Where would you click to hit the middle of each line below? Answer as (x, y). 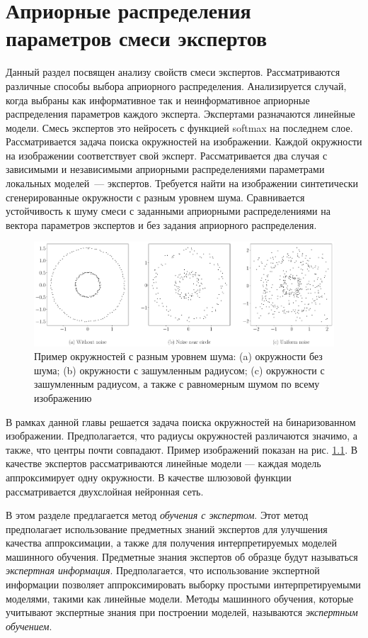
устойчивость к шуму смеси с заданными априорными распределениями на (168, 211)
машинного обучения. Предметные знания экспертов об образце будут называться (182, 556)
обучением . (29, 626)
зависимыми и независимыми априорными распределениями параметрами (165, 169)
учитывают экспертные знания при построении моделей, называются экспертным (182, 612)
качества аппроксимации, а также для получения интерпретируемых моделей (171, 543)
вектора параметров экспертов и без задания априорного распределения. (161, 224)
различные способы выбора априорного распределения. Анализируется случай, (176, 85)
